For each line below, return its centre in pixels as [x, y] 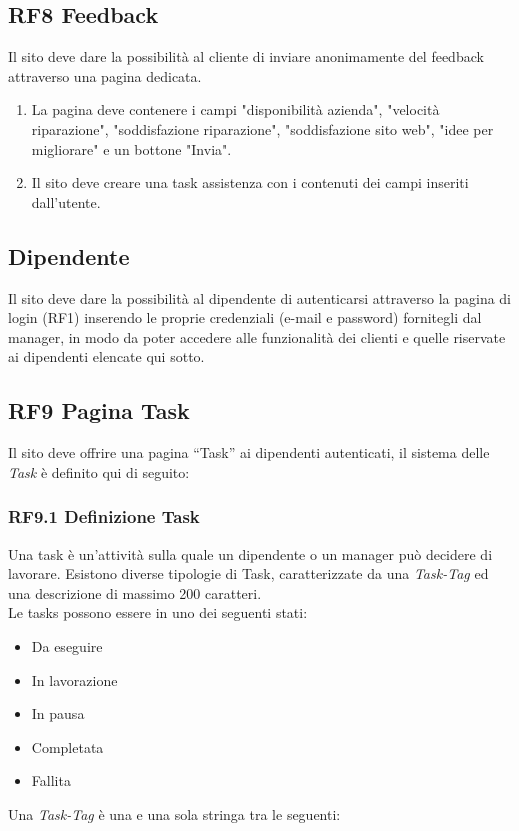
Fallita [51, 780]
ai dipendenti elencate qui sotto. [106, 356]
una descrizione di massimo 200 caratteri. [135, 592]
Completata [67, 746]
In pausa [58, 713]
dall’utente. [66, 201]
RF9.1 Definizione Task [104, 516]
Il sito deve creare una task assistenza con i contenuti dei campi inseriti [250, 182]
